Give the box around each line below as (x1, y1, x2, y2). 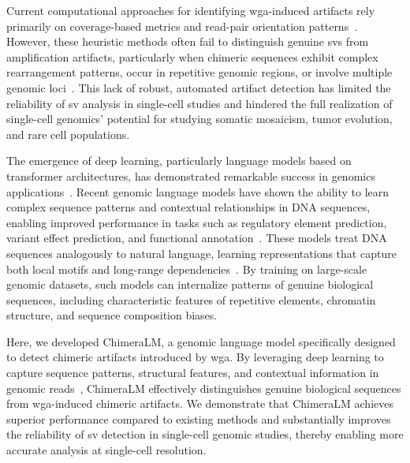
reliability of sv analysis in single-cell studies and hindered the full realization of (6, 95, 393, 111)
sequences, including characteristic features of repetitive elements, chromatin (6, 291, 376, 308)
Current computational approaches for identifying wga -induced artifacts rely (6, 2, 375, 18)
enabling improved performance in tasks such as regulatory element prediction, (6, 214, 387, 230)
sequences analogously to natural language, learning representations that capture (6, 245, 397, 261)
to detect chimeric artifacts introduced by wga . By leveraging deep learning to (6, 349, 384, 365)
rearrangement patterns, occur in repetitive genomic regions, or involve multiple (6, 64, 393, 80)
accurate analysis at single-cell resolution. (6, 442, 207, 458)
